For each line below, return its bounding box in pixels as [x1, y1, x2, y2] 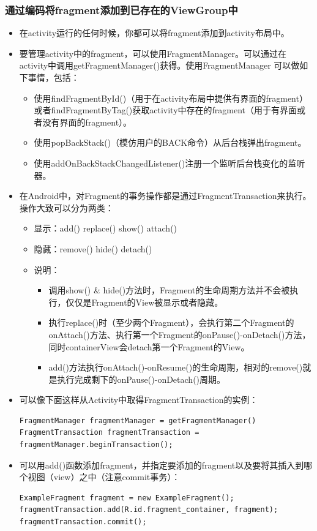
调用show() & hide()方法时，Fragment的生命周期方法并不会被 [48, 284, 290, 296]
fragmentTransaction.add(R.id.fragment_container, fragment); [19, 505, 278, 514]
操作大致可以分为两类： [19, 201, 114, 214]
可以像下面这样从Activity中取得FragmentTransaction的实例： [19, 393, 258, 406]
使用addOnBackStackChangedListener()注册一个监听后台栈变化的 [34, 156, 288, 169]
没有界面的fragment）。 [42, 115, 128, 128]
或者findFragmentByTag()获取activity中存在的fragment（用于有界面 [34, 104, 297, 116]
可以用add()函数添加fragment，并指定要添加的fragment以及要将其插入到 [19, 458, 304, 471]
